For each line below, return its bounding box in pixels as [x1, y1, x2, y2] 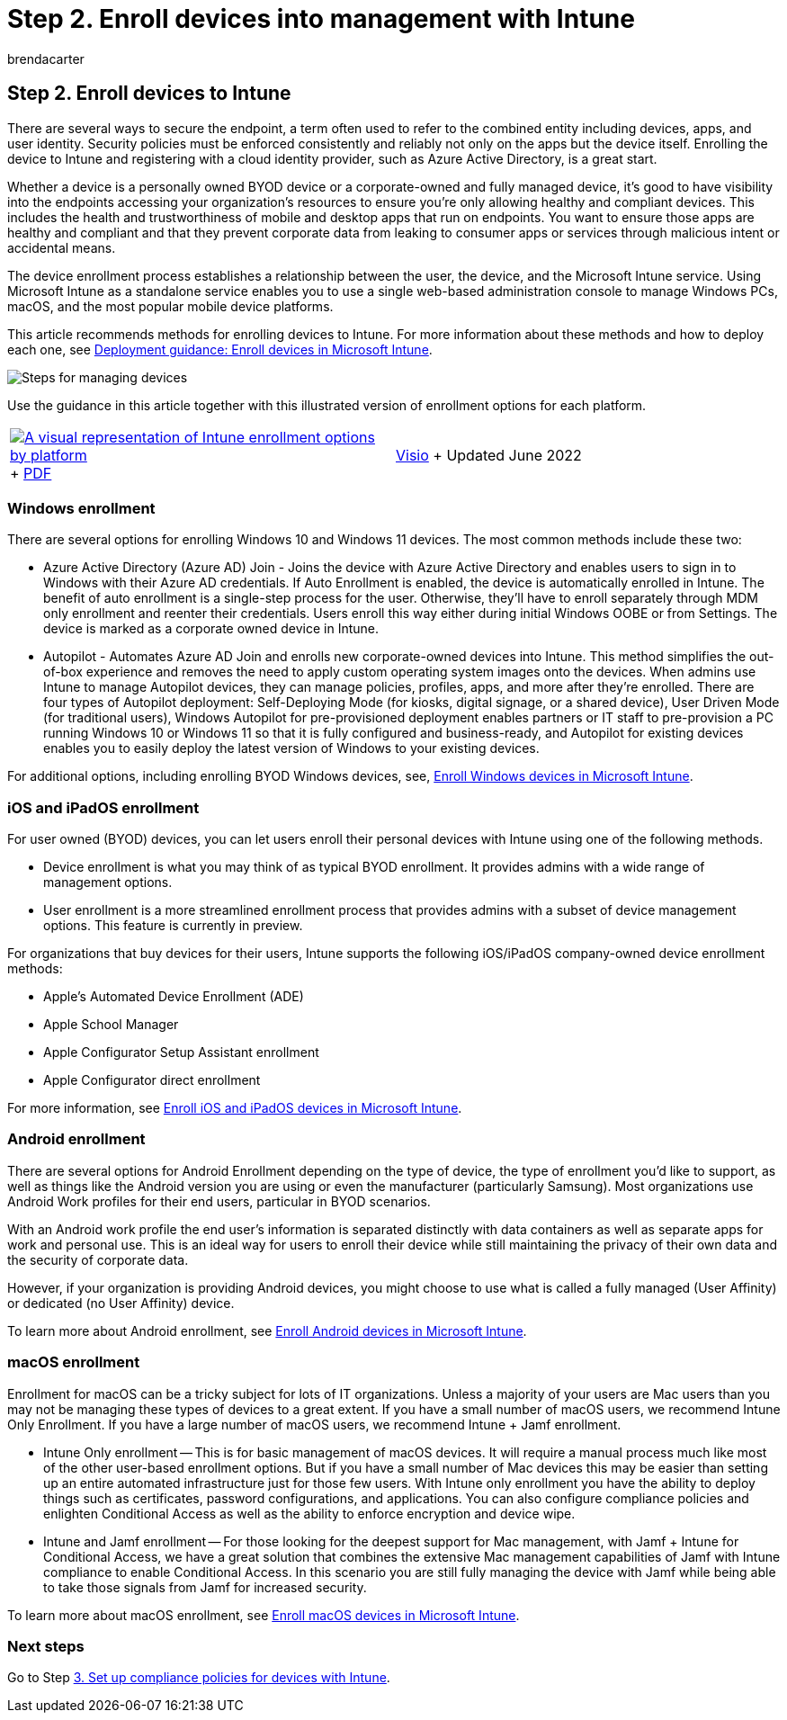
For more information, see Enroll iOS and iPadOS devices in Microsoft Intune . [7, 1100, 462, 1116]
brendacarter [7, 50, 85, 67]
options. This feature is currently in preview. [43, 918, 303, 934]
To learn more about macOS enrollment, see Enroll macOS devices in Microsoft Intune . [7, 1607, 520, 1623]
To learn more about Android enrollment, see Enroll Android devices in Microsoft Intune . [7, 1322, 527, 1339]
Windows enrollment [7, 498, 156, 517]
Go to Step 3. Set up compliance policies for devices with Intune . [7, 1670, 390, 1686]
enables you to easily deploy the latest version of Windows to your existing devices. [43, 740, 540, 757]
